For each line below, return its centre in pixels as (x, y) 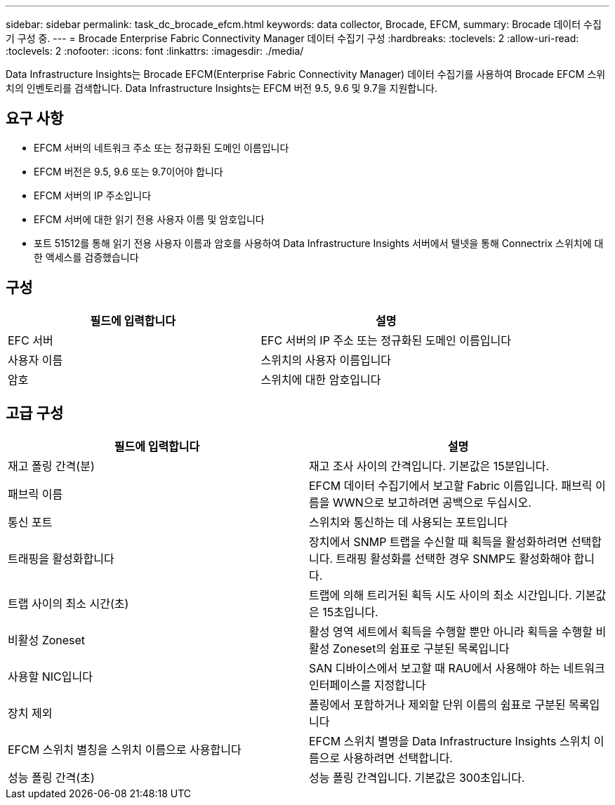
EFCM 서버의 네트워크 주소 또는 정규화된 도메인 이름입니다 (161, 147)
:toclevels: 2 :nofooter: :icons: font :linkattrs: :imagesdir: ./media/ (155, 51)
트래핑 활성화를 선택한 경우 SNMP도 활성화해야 (454, 558)
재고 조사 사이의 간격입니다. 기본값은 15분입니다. (429, 466)
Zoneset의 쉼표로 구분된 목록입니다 (421, 648)
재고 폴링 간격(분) (51, 466)
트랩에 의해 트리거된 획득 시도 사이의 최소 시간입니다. (441, 595)
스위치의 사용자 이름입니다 (326, 360)
